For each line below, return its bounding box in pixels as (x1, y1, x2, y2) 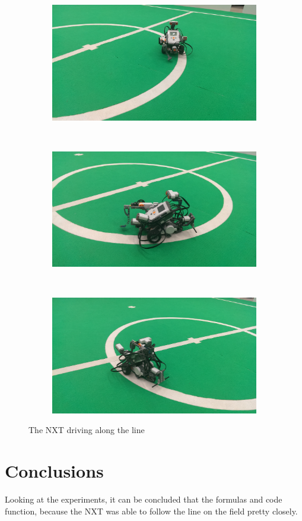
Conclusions (5, 459, 104, 483)
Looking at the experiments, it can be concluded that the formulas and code (5, 493, 282, 506)
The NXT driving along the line (28, 424, 145, 436)
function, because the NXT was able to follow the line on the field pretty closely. (5, 504, 298, 517)
